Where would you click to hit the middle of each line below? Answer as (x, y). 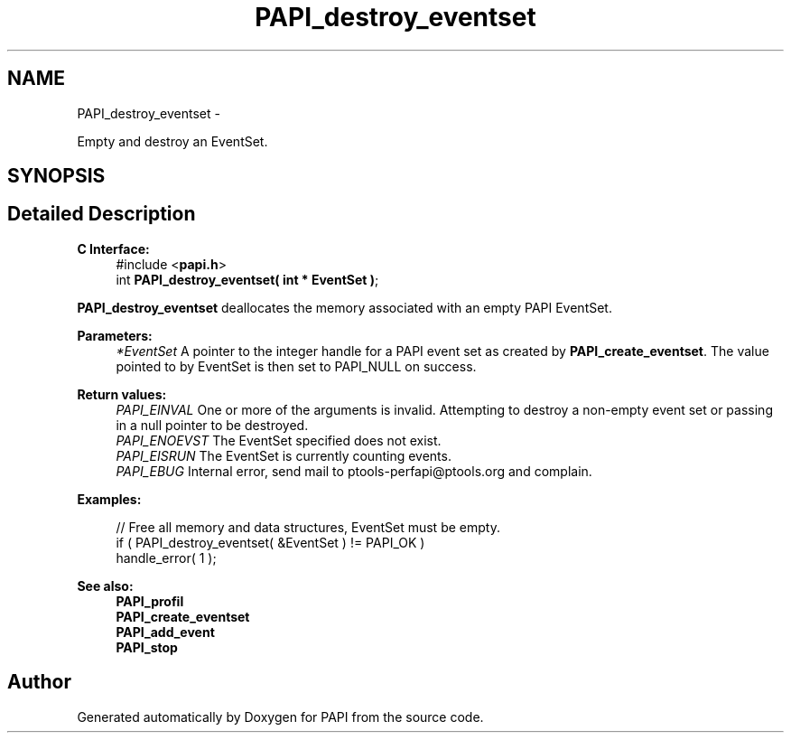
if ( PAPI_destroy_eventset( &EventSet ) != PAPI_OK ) (270, 542)
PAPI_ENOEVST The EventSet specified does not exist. (279, 440)
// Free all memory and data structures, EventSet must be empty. (308, 527)
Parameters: (115, 335)
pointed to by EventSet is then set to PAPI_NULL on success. (296, 366)
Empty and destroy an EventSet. (172, 141)
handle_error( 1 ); (166, 557)
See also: (105, 585)
